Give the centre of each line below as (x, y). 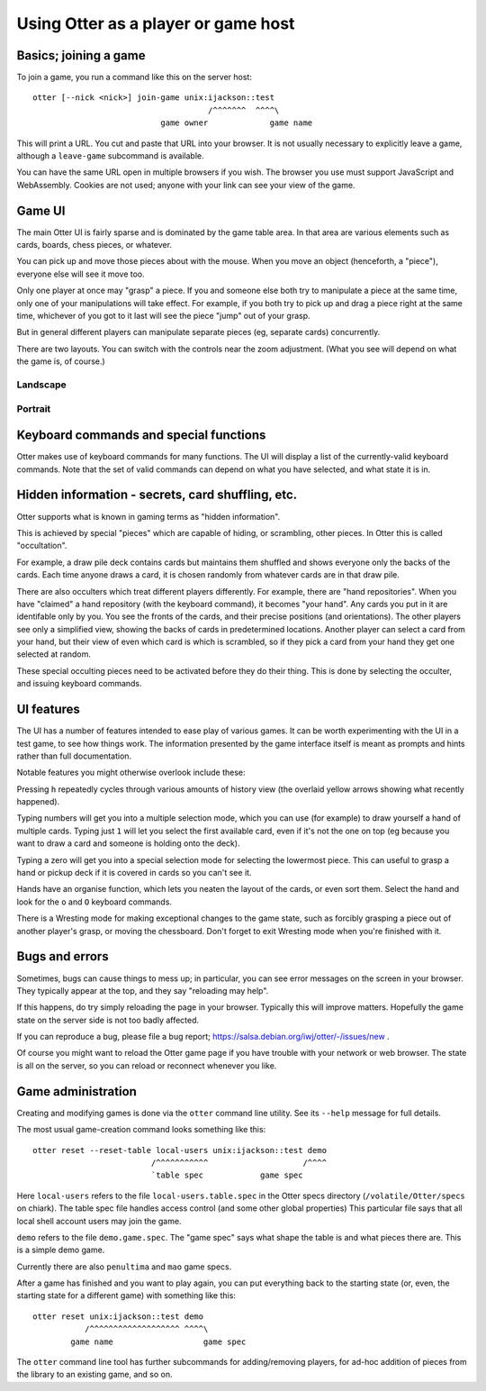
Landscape (41, 385)
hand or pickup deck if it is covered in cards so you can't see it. (134, 873)
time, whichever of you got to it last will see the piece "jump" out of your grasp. (163, 316)
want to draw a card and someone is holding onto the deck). (128, 843)
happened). (38, 802)
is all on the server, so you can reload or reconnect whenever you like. (147, 1065)
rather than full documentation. (74, 756)
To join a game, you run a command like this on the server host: (134, 77)
